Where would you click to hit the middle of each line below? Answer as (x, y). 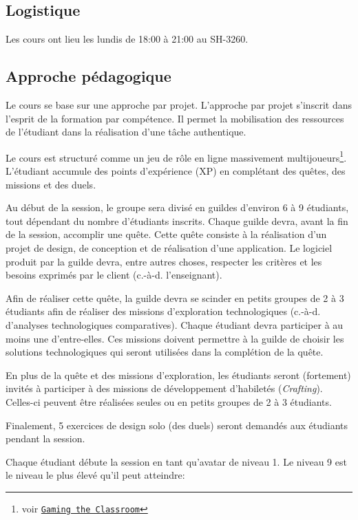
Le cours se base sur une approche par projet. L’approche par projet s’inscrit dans (179, 105)
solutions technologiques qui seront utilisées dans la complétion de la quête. (165, 352)
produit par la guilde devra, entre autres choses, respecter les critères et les (164, 261)
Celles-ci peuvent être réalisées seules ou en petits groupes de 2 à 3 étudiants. (169, 401)
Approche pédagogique (88, 76)
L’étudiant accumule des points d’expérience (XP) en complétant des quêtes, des (176, 171)
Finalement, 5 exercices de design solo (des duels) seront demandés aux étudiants (177, 425)
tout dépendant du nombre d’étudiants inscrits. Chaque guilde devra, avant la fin (177, 220)
